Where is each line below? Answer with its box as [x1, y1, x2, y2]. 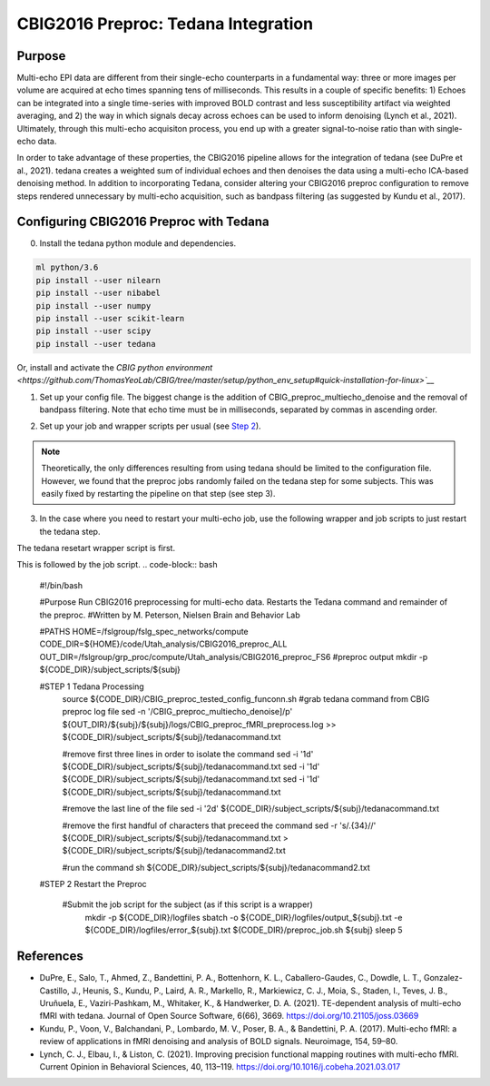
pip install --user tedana [35, 339, 156, 349]
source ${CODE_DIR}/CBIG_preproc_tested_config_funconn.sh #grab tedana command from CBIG [62, 694, 430, 704]
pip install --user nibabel [35, 288, 161, 299]
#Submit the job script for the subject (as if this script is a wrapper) [62, 899, 313, 910]
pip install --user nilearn [35, 275, 161, 285]
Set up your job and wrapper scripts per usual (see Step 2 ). [39, 420, 262, 431]
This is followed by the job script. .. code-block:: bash [16, 559, 218, 570]
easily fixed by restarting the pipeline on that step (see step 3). [41, 488, 276, 499]
